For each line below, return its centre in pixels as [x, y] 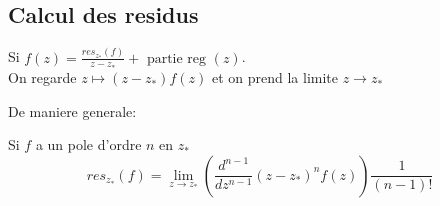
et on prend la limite [275, 77]
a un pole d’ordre [88, 144]
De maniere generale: [72, 110]
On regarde [42, 77]
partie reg [176, 58]
